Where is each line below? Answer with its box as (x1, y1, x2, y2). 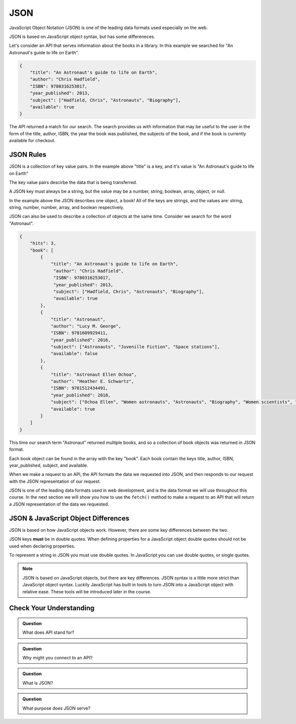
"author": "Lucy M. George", (50, 323, 121, 329)
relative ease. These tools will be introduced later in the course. (22, 588, 151, 594)
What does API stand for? (22, 629, 74, 636)
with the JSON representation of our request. (9, 478, 101, 484)
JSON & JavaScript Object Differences (9, 514, 129, 522)
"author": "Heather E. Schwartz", (50, 379, 134, 384)
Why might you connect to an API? (22, 655, 93, 661)
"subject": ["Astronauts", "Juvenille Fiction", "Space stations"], (50, 344, 220, 350)
